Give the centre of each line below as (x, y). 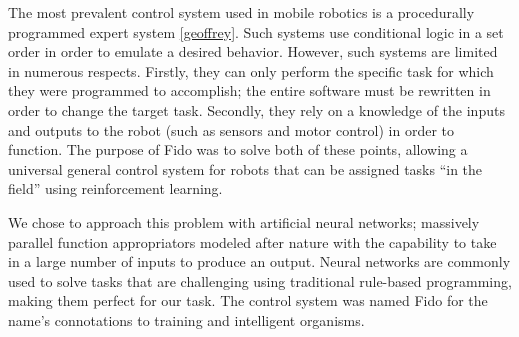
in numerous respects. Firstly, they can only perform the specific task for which (251, 70)
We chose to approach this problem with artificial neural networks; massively (244, 221)
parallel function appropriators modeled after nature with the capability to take (252, 241)
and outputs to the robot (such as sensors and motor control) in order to (231, 129)
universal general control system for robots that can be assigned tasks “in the (245, 168)
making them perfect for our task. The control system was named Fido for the (248, 300)
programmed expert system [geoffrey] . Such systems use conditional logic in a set (256, 31)
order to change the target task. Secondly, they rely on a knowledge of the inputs (256, 109)
